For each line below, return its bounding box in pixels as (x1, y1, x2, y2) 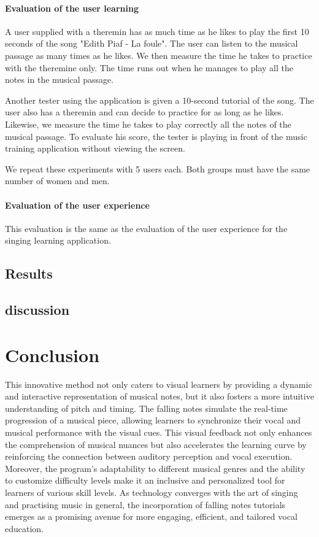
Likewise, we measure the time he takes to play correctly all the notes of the (5, 117, 291, 130)
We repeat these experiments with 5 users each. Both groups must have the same (5, 162, 310, 175)
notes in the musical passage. (5, 73, 114, 86)
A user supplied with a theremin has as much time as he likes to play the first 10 (5, 25, 309, 37)
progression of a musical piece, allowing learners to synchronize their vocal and (5, 414, 301, 427)
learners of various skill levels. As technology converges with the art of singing (5, 485, 298, 498)
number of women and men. (5, 174, 110, 187)
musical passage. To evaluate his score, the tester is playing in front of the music (5, 129, 307, 142)
